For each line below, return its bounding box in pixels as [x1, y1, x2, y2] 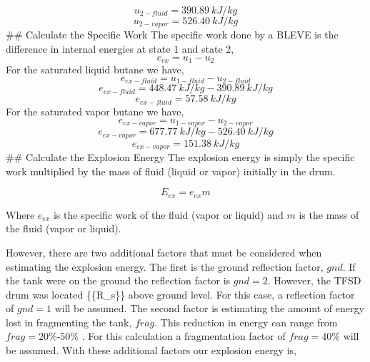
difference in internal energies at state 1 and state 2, [6, 41, 234, 56]
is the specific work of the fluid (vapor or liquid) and [53, 207, 284, 222]
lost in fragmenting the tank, [6, 314, 132, 329]
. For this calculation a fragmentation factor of [81, 329, 286, 343]
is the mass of [299, 207, 359, 222]
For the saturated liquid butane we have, [6, 62, 184, 77]
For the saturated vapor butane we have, [6, 104, 184, 119]
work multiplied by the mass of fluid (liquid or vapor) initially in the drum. [6, 163, 336, 178]
